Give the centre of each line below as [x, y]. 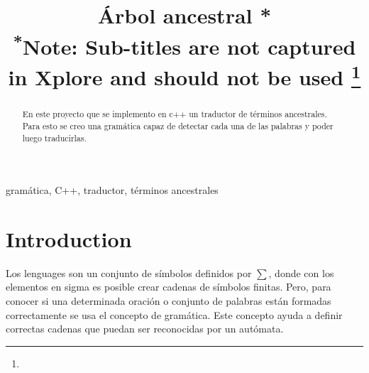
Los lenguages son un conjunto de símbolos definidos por [129, 272]
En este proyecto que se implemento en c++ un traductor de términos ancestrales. [175, 114]
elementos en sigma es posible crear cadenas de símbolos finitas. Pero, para [169, 287]
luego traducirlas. [54, 137]
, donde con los [301, 272]
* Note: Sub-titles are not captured [184, 44]
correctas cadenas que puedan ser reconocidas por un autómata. [145, 329]
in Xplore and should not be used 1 [184, 75]
